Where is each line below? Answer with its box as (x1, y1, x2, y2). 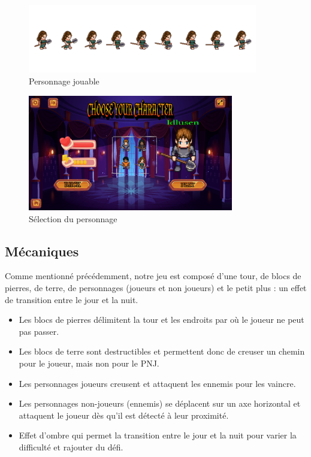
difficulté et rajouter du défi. (19, 440, 123, 453)
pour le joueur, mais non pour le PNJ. (19, 356, 159, 369)
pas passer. (19, 325, 59, 337)
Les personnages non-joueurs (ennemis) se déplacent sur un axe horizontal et (19, 397, 301, 410)
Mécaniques (5, 241, 79, 260)
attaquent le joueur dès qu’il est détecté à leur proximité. (19, 408, 229, 421)
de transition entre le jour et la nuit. (5, 293, 138, 305)
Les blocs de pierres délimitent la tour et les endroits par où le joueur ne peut (19, 313, 304, 326)
